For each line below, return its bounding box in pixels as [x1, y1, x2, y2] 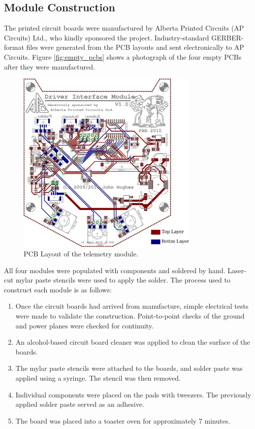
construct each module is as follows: [4, 284, 112, 294]
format [4, 42, 24, 52]
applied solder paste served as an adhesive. [15, 399, 144, 409]
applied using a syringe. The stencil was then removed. [15, 373, 181, 383]
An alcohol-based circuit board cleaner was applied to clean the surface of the [15, 337, 250, 347]
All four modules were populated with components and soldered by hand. [4, 265, 225, 275]
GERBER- [211, 32, 244, 42]
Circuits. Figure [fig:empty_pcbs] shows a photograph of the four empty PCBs [4, 51, 242, 62]
